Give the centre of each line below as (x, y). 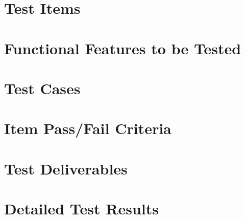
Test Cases (42, 88)
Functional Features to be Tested (123, 48)
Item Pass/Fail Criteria (88, 128)
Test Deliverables (66, 168)
